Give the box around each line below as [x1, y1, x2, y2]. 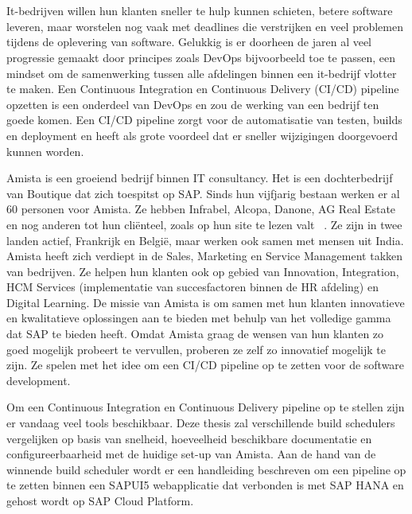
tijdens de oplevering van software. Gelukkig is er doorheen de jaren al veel [6, 33, 372, 50]
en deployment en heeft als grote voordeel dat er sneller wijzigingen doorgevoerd [6, 127, 398, 143]
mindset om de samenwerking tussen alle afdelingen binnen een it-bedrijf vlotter [6, 64, 397, 81]
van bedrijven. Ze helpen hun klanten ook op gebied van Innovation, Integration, [6, 263, 399, 279]
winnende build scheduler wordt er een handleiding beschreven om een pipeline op [6, 461, 406, 477]
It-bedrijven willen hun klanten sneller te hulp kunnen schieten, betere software [6, 2, 393, 19]
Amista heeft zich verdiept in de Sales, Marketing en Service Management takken [6, 247, 403, 264]
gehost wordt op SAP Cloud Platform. [6, 493, 194, 508]
